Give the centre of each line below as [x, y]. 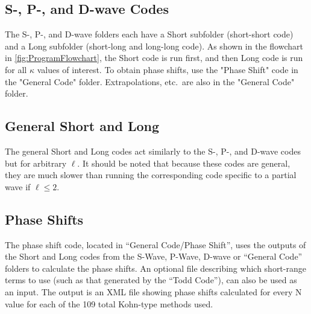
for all [16, 69]
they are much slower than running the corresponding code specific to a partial [151, 175]
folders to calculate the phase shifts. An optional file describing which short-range [155, 268]
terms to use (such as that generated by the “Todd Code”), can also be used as [151, 280]
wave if [18, 186]
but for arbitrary [36, 163]
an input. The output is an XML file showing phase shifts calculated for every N [153, 291]
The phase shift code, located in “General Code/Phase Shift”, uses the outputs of [155, 244]
